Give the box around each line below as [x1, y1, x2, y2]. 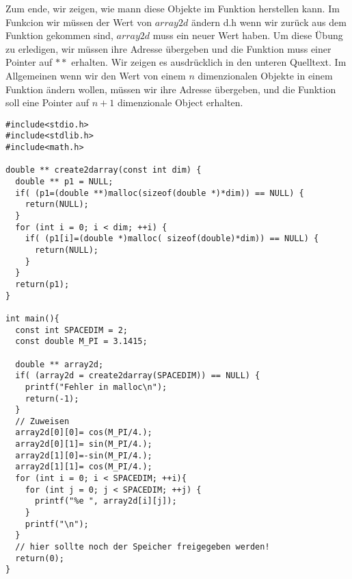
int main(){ [5, 313, 59, 323]
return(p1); [15, 279, 70, 289]
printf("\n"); [25, 519, 89, 529]
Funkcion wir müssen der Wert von [5, 14, 152, 29]
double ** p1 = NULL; [15, 177, 113, 187]
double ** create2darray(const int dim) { [5, 165, 202, 175]
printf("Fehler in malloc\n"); [25, 382, 167, 392]
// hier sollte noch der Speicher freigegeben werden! [15, 542, 270, 552]
